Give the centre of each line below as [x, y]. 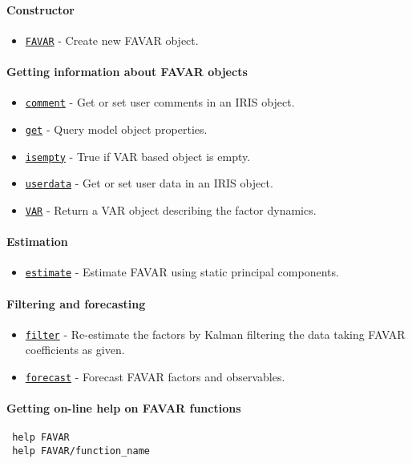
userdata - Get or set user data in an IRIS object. [149, 183]
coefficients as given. [75, 350]
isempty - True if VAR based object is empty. [138, 156]
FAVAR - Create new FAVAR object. [112, 40]
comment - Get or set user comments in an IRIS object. [160, 102]
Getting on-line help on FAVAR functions [124, 408]
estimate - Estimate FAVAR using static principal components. [182, 272]
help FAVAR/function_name [81, 451]
